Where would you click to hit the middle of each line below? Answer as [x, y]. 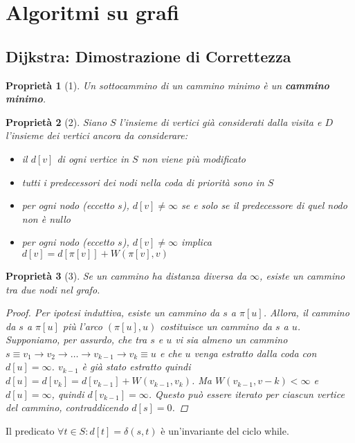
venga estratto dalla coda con [255, 353]
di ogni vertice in [93, 158]
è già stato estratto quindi [136, 367]
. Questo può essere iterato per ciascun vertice [246, 394]
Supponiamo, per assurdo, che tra [76, 340]
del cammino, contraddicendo [67, 407]
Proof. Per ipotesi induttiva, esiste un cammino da [113, 313]
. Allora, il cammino [306, 313]
